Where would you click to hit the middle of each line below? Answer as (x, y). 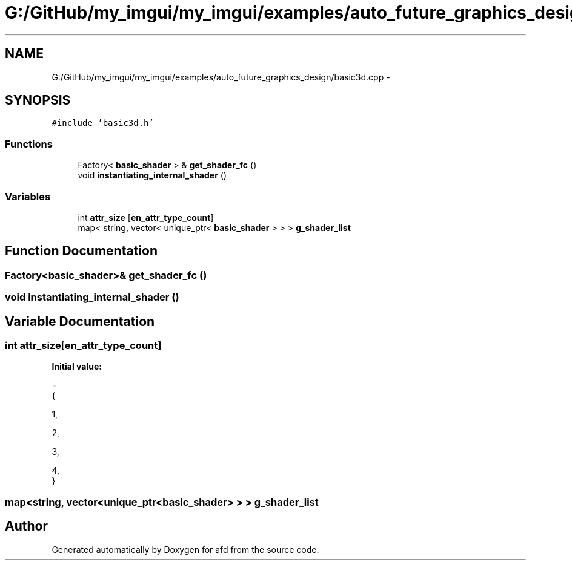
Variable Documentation (80, 321)
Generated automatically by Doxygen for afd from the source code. (185, 549)
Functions (29, 144)
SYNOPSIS (38, 100)
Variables (28, 196)
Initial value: (77, 367)
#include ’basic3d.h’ (103, 123)
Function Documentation (81, 251)
